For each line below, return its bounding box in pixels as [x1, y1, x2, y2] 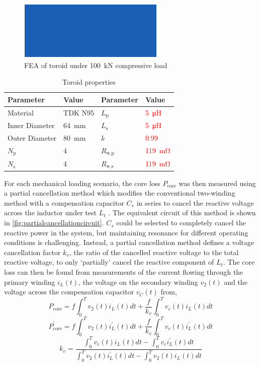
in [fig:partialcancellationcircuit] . [4, 217, 104, 228]
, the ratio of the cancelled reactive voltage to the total [69, 247, 239, 257]
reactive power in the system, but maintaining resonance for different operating [4, 227, 248, 237]
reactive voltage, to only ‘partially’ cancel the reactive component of [4, 257, 214, 267]
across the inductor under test [4, 207, 97, 218]
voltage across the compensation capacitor [4, 286, 134, 297]
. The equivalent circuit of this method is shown [108, 207, 256, 218]
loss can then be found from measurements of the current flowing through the [4, 267, 243, 277]
